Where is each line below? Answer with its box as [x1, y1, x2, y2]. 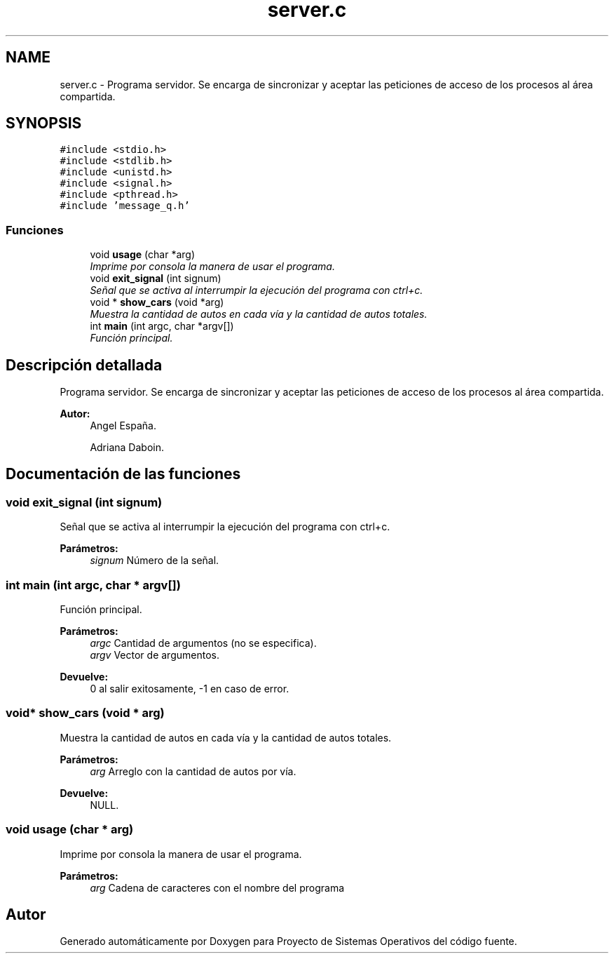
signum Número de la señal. [90, 554, 219, 567]
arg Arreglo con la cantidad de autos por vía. [90, 765, 296, 777]
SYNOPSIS [6, 114, 82, 133]
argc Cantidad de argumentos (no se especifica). [90, 637, 317, 649]
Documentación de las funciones [6, 465, 241, 483]
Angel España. [90, 420, 156, 432]
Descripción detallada [6, 356, 163, 374]
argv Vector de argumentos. [90, 649, 219, 661]
